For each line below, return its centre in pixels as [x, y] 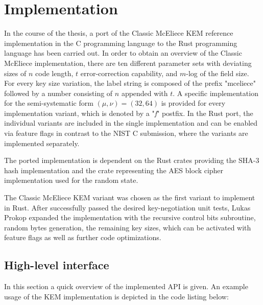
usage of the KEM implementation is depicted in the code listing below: [116, 296]
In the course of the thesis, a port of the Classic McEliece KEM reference [119, 33]
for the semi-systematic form [49, 103]
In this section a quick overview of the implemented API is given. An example [126, 286]
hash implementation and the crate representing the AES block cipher [114, 170]
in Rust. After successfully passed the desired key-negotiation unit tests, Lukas [127, 207]
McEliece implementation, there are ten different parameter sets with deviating [128, 63]
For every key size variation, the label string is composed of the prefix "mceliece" [130, 83]
